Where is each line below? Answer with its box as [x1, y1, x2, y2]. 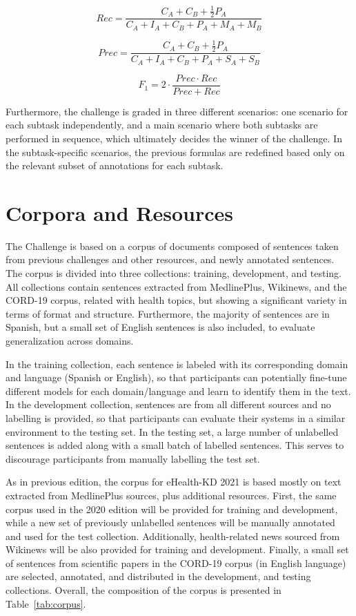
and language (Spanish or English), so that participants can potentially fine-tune [6, 370, 347, 385]
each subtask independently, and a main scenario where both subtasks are [6, 117, 318, 132]
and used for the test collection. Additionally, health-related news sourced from [6, 528, 340, 543]
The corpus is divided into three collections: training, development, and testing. [6, 266, 342, 280]
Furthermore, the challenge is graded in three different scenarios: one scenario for [6, 104, 348, 118]
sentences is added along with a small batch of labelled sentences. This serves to [6, 438, 344, 452]
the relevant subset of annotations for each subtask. [6, 158, 224, 173]
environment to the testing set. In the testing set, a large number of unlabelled [6, 424, 339, 439]
